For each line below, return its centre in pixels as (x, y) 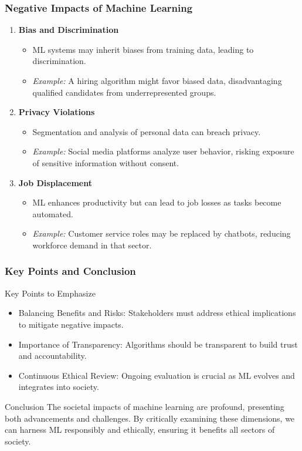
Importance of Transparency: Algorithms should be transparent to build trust (158, 344)
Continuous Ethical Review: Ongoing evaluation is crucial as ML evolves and (157, 375)
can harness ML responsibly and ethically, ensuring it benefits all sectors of (140, 430)
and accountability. (52, 356)
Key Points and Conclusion (70, 271)
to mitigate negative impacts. (71, 324)
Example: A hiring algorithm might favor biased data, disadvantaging (157, 80)
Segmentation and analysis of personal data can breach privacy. (147, 131)
